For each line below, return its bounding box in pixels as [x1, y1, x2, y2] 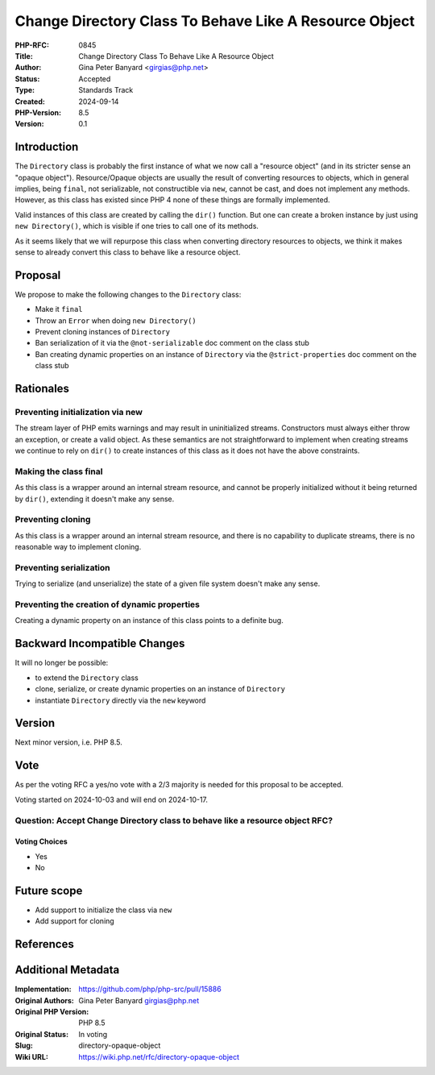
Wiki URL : [14, 1052, 48, 1061]
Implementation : [14, 984, 72, 994]
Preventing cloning [14, 514, 91, 525]
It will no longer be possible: [14, 658, 109, 668]
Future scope [14, 883, 83, 898]
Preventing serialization [14, 562, 110, 573]
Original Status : [14, 1029, 68, 1039]
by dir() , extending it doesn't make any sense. [14, 494, 175, 504]
